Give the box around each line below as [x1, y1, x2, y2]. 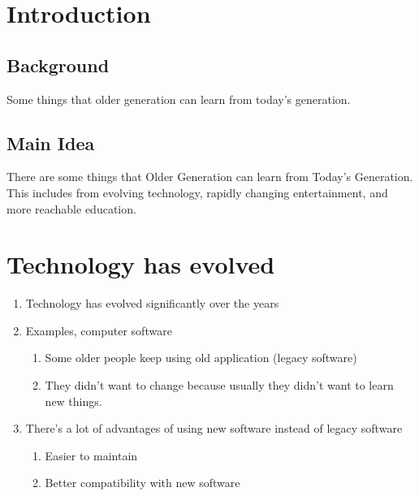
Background [6, 52, 110, 77]
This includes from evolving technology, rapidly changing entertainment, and [6, 183, 388, 201]
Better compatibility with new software [45, 474, 240, 491]
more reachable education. [6, 200, 136, 217]
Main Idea [6, 130, 95, 155]
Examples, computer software [25, 321, 172, 339]
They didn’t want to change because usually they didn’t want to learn [45, 377, 394, 394]
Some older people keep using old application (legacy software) [45, 349, 357, 366]
